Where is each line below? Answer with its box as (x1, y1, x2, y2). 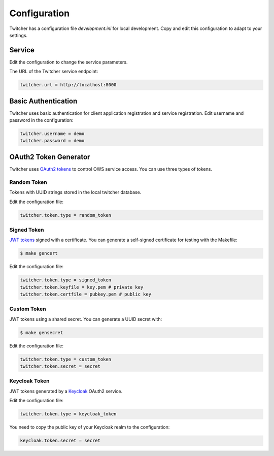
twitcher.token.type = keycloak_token (20, 411, 117, 417)
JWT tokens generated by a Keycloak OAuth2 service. (9, 388, 123, 394)
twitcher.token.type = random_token (20, 212, 112, 218)
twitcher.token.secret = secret (20, 364, 101, 369)
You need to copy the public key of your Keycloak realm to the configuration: (9, 424, 170, 430)
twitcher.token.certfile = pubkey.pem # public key (20, 291, 152, 297)
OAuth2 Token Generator (9, 152, 90, 161)
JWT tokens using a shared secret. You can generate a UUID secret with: (9, 316, 162, 322)
